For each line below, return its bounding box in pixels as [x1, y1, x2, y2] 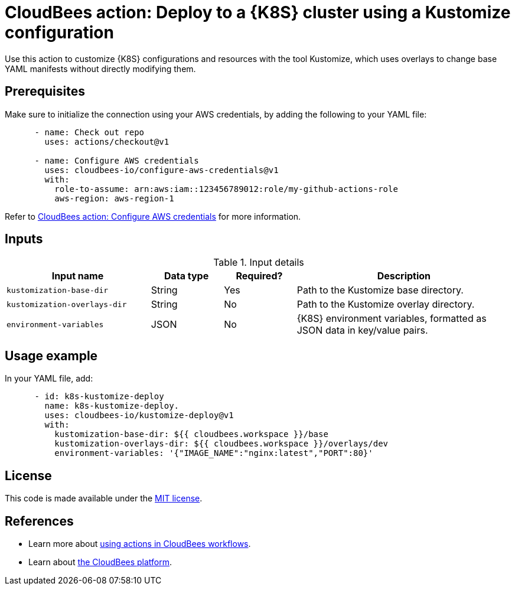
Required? [236, 270, 283, 282]
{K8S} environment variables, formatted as [296, 312, 487, 325]
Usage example [5, 348, 98, 363]
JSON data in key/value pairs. [296, 324, 428, 337]
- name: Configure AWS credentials [34, 155, 199, 165]
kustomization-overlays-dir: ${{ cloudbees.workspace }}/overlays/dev [54, 439, 389, 449]
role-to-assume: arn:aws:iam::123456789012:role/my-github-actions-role [54, 184, 398, 194]
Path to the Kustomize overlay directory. [296, 298, 475, 311]
